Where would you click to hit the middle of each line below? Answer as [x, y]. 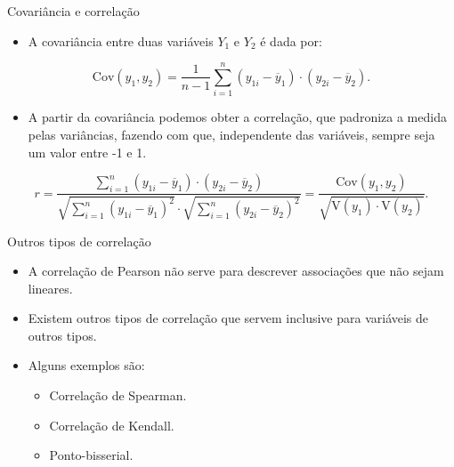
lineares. [50, 288]
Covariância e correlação [73, 11]
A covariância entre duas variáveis [121, 40]
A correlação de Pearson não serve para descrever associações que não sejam [236, 271]
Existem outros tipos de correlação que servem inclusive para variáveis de [228, 318]
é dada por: [291, 40]
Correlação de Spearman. [118, 395]
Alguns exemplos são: [86, 365]
